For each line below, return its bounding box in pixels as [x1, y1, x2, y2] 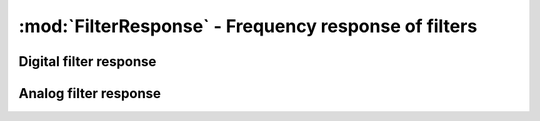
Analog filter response [18, 85, 162, 102]
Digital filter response [18, 53, 157, 70]
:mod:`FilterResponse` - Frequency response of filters [18, 15, 478, 37]
